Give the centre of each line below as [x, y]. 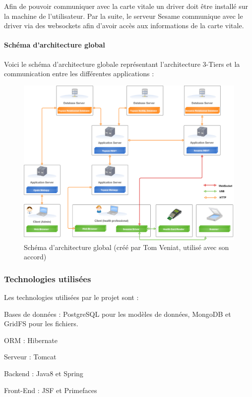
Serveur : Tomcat [30, 357]
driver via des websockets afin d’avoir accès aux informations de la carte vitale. [124, 25]
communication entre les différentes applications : [79, 74]
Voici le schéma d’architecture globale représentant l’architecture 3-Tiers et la [122, 64]
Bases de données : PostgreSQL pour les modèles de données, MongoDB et [118, 314]
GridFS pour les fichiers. [41, 323]
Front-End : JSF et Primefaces [51, 390]
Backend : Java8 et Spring [44, 373]
